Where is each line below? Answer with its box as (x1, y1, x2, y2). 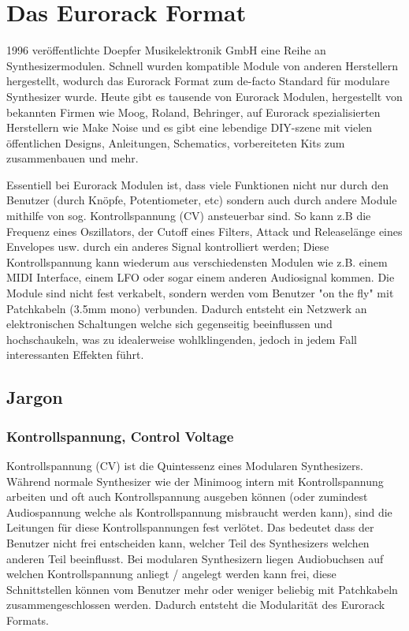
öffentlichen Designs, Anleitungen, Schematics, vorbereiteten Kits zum (6, 134, 345, 151)
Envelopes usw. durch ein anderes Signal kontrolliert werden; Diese (6, 238, 329, 255)
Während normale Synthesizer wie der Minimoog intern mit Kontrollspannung (6, 472, 384, 489)
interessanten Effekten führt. (6, 346, 144, 363)
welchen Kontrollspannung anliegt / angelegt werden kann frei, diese (6, 566, 336, 582)
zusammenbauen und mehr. (6, 150, 139, 166)
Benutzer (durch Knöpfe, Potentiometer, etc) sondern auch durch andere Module (6, 192, 397, 208)
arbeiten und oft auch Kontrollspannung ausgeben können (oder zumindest (6, 488, 368, 505)
